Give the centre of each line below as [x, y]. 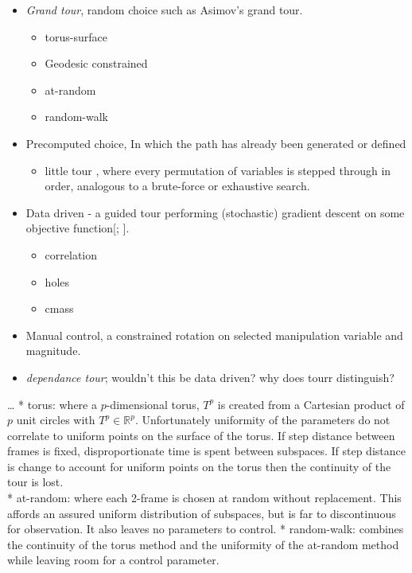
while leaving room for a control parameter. [113, 560]
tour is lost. [35, 482]
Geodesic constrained [96, 63]
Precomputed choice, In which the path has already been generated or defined [216, 143]
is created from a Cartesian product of [311, 404]
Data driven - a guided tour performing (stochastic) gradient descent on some [215, 212]
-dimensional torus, [153, 404]
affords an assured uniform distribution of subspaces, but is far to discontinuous [202, 513]
